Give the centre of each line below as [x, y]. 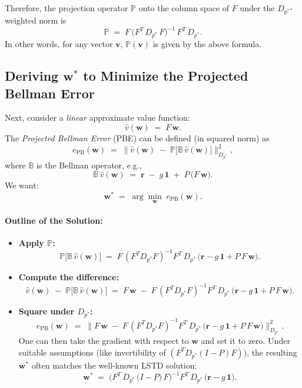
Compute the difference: [69, 277]
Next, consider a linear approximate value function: [97, 117]
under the [257, 8]
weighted [21, 20]
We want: [22, 185]
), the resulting [270, 352]
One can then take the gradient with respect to [104, 341]
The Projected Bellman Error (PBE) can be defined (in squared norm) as [137, 137]
